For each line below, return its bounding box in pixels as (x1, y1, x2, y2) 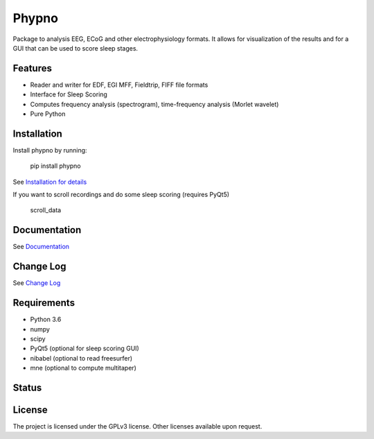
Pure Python (30, 110, 66, 118)
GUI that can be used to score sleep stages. (12, 44, 139, 52)
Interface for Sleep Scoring (30, 90, 107, 98)
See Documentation (12, 243, 69, 251)
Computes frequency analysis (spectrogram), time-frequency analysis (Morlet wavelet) (30, 100, 279, 108)
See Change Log (12, 279, 61, 287)
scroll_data (30, 206, 62, 214)
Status (12, 381, 42, 393)
